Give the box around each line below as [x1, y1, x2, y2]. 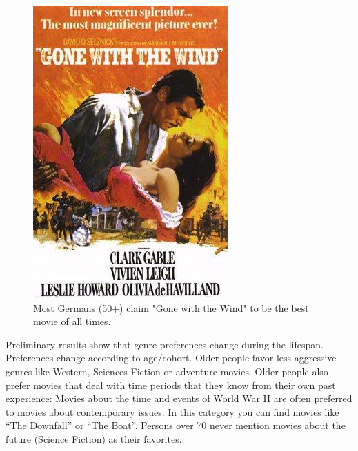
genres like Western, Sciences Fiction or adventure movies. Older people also [6, 364, 328, 378]
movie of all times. [33, 314, 111, 328]
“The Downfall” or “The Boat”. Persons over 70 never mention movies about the [6, 418, 346, 432]
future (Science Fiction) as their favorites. [6, 431, 182, 445]
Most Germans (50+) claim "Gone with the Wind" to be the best [33, 300, 309, 315]
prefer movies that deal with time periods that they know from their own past [6, 377, 336, 392]
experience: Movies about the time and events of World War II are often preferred [6, 391, 352, 406]
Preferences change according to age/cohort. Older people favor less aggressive [6, 350, 337, 365]
